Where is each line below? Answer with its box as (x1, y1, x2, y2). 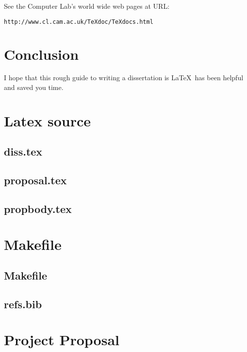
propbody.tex (4, 201, 72, 216)
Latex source (4, 110, 91, 130)
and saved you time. (4, 82, 64, 92)
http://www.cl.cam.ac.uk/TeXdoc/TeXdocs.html (4, 18, 153, 25)
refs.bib (4, 296, 42, 311)
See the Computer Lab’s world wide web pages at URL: (4, 1, 170, 11)
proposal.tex (4, 173, 67, 188)
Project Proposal (4, 330, 119, 350)
